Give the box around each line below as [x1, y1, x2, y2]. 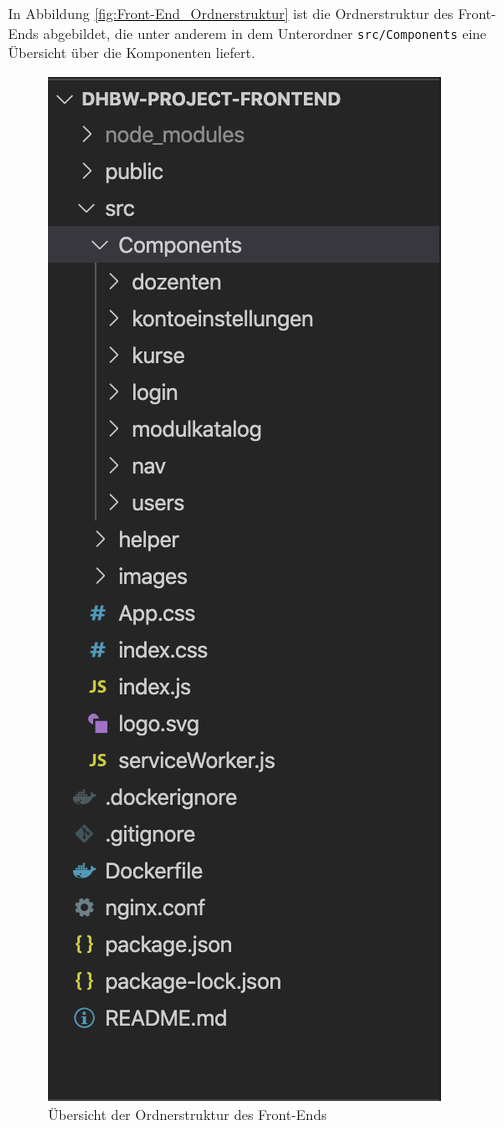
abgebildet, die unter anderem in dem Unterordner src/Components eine [43, 22, 487, 43]
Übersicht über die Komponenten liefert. [8, 42, 256, 63]
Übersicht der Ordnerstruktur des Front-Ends [48, 1104, 327, 1125]
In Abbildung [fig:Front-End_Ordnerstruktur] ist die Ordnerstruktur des [8, 3, 454, 23]
